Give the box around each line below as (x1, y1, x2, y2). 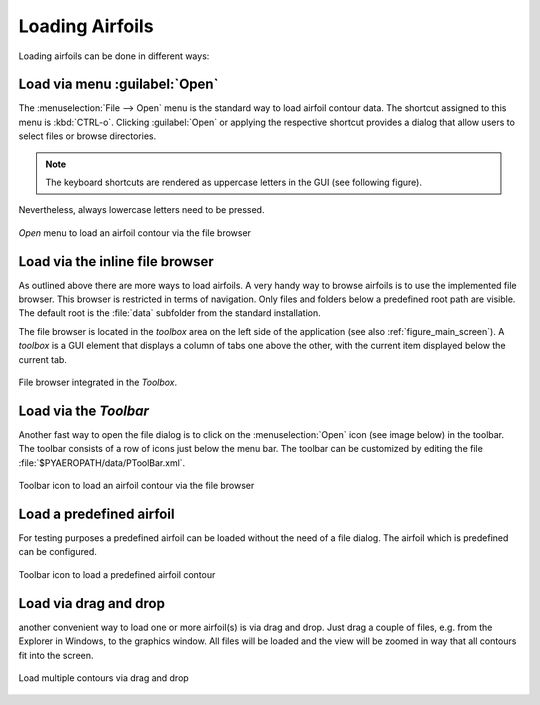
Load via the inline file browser (18, 253, 214, 270)
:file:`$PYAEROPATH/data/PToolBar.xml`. (18, 456, 186, 469)
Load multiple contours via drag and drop (18, 671, 189, 684)
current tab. (18, 353, 67, 365)
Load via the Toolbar (18, 402, 150, 419)
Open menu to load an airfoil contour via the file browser (18, 226, 252, 239)
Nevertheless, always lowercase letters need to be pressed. (18, 204, 265, 216)
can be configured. (18, 546, 97, 558)
